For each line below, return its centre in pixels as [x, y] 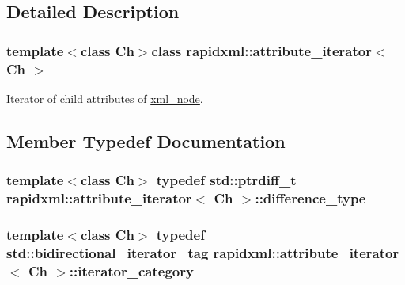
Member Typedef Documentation [146, 141]
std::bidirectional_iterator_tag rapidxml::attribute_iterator [203, 252]
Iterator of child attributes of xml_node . [105, 98]
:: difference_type [310, 198]
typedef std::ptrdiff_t [226, 180]
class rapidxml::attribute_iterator [261, 50]
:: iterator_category [131, 270]
